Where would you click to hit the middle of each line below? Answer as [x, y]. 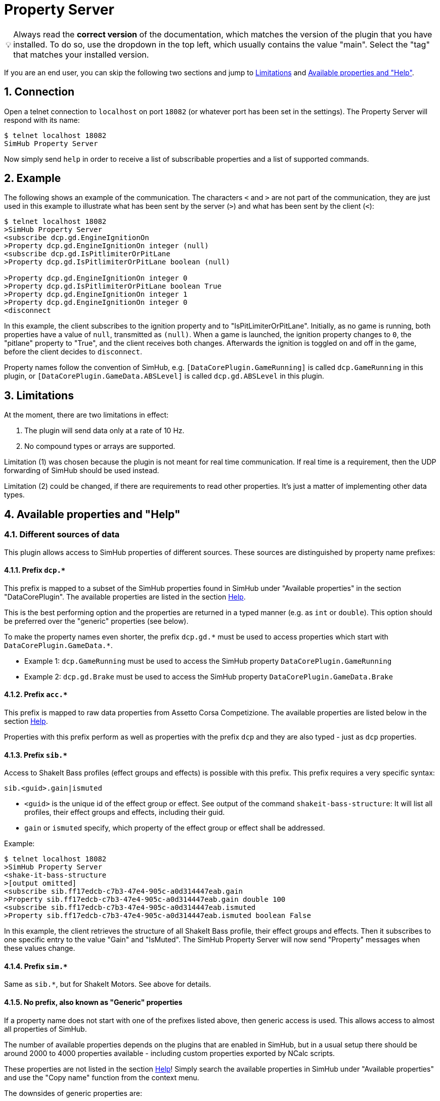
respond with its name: [42, 120]
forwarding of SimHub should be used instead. [82, 471]
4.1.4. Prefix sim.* [36, 966]
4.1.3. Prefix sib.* [36, 755]
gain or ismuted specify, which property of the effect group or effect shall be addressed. [175, 828]
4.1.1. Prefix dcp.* [35, 570]
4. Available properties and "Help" [92, 514]
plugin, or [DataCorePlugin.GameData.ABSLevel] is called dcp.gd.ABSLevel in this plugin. [164, 376]
